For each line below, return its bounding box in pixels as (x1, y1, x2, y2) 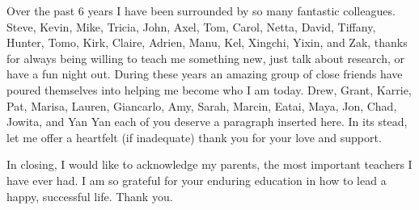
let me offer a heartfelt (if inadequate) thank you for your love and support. (6, 128, 382, 145)
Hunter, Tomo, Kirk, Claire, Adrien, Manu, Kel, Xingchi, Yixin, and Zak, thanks (6, 34, 408, 51)
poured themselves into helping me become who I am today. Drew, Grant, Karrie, (6, 81, 412, 98)
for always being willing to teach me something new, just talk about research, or (6, 49, 404, 66)
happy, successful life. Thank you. (6, 187, 173, 204)
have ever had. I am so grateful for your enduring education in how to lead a (6, 171, 387, 188)
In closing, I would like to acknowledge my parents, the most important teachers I (6, 156, 413, 173)
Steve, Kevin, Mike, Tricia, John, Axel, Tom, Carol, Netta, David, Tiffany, (6, 18, 376, 35)
